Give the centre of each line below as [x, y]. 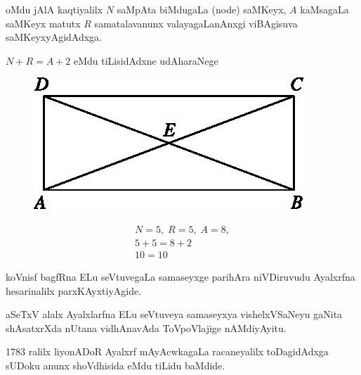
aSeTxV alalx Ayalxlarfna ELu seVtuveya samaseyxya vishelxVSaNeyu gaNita [174, 314]
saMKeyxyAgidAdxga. [54, 37]
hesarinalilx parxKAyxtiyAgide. [74, 290]
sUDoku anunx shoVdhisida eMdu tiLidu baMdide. [116, 366]
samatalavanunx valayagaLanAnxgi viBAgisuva [196, 23]
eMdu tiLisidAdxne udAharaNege [146, 60]
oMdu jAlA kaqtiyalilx [54, 9]
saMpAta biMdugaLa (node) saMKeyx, [202, 9]
